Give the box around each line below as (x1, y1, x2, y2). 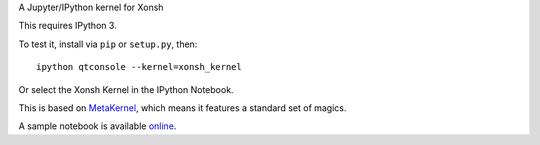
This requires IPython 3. (18, 20, 117, 32)
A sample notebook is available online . (18, 120, 177, 132)
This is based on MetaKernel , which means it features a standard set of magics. (18, 101, 347, 114)
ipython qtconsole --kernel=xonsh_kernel (36, 61, 242, 73)
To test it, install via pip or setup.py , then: (18, 38, 198, 50)
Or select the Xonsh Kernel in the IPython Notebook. (18, 83, 234, 95)
